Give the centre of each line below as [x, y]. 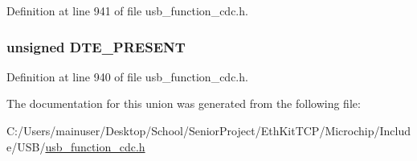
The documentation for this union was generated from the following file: [184, 103]
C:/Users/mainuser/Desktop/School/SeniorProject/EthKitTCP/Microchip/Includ [209, 130]
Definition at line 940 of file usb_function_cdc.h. [127, 76]
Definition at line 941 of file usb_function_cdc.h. [127, 10]
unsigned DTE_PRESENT [96, 46]
